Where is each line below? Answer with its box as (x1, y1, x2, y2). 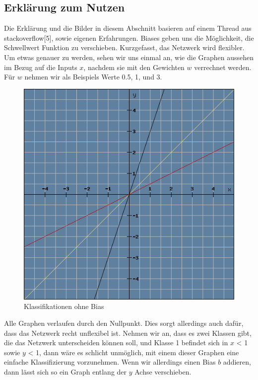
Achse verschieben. (134, 366, 192, 377)
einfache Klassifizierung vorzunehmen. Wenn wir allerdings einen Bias (4, 357, 216, 367)
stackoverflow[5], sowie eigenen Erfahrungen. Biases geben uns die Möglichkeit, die (4, 32, 254, 43)
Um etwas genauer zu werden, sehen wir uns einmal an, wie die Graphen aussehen (4, 52, 254, 62)
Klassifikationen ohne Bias (24, 301, 104, 311)
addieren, (223, 357, 251, 367)
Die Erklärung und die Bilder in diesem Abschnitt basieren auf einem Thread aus (4, 23, 252, 33)
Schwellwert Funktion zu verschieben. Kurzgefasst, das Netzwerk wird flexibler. (4, 42, 245, 53)
